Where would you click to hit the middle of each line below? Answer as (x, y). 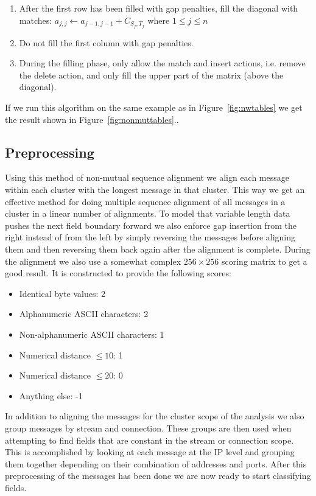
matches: (36, 20)
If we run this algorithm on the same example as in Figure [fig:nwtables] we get (154, 107)
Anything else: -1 (51, 395)
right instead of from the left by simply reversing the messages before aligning (150, 237)
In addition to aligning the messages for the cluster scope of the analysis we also (155, 416)
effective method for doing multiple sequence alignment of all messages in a (145, 201)
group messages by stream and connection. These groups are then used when (148, 428)
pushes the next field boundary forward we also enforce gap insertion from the (151, 225)
